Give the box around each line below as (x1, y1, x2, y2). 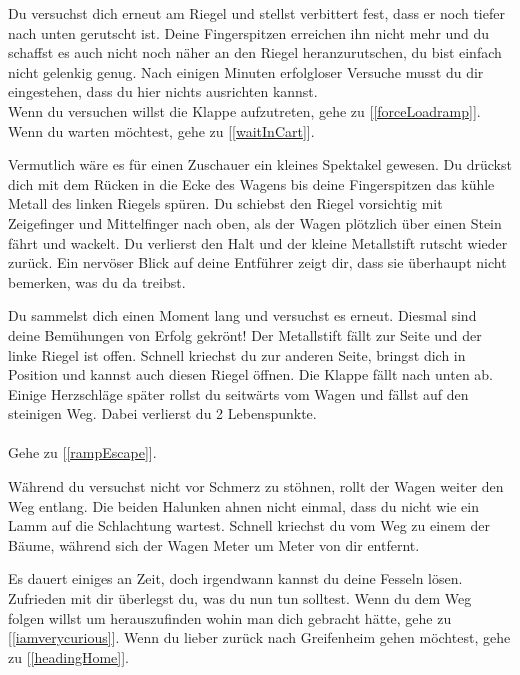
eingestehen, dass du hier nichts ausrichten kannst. (8, 81, 318, 102)
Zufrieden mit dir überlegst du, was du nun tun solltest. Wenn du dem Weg (8, 588, 472, 609)
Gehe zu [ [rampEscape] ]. (8, 442, 157, 463)
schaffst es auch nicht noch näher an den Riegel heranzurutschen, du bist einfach (8, 42, 502, 63)
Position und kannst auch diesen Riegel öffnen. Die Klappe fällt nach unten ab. (8, 364, 494, 385)
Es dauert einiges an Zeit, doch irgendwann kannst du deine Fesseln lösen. (8, 568, 463, 589)
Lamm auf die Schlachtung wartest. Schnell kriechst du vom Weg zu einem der (8, 515, 490, 536)
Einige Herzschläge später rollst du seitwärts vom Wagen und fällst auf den (8, 383, 469, 404)
